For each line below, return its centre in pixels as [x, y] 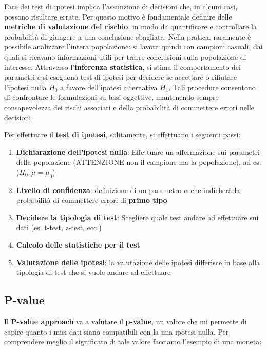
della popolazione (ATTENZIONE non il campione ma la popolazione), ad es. [139, 162]
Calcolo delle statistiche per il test [78, 245]
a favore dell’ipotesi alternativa [109, 87]
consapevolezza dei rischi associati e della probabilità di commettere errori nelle [129, 107]
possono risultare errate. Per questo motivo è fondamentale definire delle [118, 16]
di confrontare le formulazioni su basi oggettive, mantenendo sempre [111, 97]
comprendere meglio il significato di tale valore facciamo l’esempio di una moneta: [133, 342]
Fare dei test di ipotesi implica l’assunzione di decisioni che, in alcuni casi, [121, 6]
